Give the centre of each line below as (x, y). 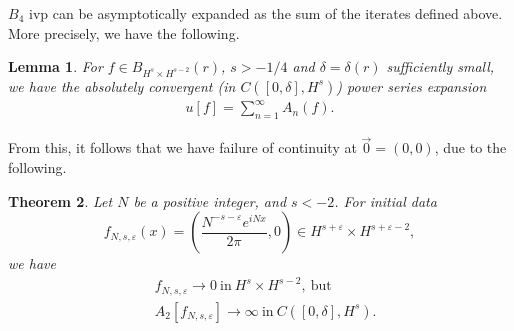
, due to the (470, 147)
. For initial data (385, 200)
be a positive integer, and (210, 200)
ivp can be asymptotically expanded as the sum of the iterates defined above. (265, 13)
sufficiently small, (440, 66)
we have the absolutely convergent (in (122, 85)
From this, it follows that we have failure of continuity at (182, 147)
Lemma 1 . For (55, 66)
